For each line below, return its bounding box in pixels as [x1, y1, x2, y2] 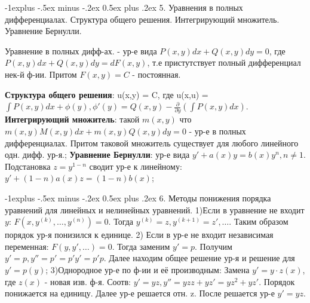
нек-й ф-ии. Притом [5, 68, 77, 80]
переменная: [5, 240, 49, 252]
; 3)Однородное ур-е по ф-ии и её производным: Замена [45, 264, 250, 276]
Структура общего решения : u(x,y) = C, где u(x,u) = [5, 88, 208, 100]
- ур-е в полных [189, 125, 246, 137]
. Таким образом [229, 215, 288, 228]
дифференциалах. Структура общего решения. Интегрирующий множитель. [5, 13, 280, 25]
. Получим [194, 240, 232, 252]
